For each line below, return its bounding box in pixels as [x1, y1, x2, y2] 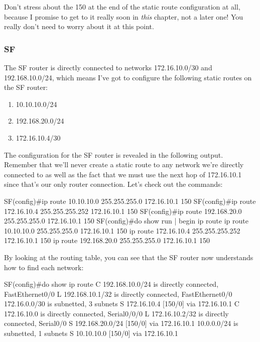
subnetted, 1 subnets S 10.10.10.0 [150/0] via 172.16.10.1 [4, 328, 178, 338]
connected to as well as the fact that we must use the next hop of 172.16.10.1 [4, 169, 242, 179]
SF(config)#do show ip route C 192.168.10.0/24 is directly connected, [4, 279, 219, 289]
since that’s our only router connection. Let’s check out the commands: [4, 179, 223, 189]
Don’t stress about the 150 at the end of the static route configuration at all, [4, 2, 240, 12]
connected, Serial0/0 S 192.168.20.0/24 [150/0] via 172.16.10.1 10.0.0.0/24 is [4, 318, 238, 328]
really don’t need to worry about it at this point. [4, 21, 154, 32]
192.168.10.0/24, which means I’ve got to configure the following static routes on [4, 72, 252, 82]
